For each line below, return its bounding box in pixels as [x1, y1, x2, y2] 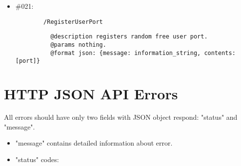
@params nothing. [50, 41, 106, 48]
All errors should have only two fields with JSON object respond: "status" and [4, 112, 238, 122]
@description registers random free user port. [50, 33, 208, 40]
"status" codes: [15, 154, 59, 164]
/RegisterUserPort [43, 18, 103, 25]
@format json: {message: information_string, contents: [50, 49, 236, 56]
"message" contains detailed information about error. [15, 138, 173, 148]
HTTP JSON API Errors [4, 84, 178, 104]
